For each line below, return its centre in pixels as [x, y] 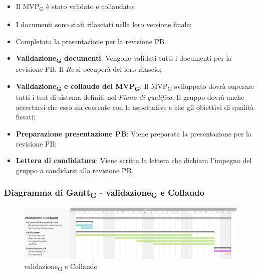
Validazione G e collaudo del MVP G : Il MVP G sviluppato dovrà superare [135, 87]
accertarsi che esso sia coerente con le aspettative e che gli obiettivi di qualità [135, 107]
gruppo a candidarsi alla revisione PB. [75, 170]
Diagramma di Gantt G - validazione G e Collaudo [104, 193]
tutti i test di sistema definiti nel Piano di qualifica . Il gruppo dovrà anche [130, 97]
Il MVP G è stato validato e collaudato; [75, 7]
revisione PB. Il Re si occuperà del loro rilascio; [89, 69]
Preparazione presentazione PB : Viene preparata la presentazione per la [134, 133]
